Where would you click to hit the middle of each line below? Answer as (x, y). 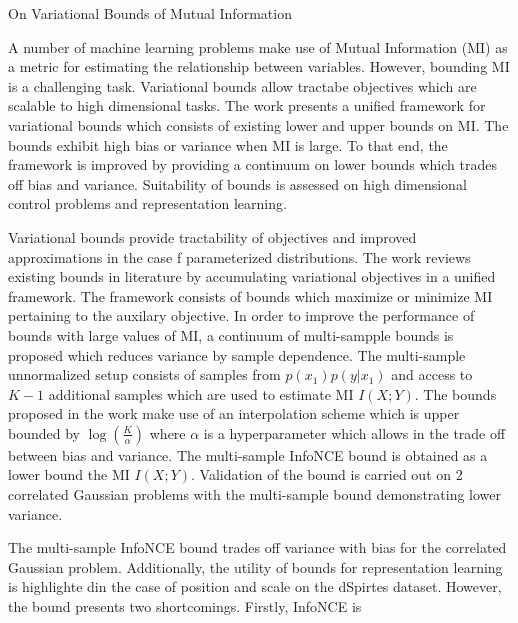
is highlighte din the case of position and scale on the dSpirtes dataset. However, (255, 586)
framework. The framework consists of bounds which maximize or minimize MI (250, 295)
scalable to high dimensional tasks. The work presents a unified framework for (247, 105)
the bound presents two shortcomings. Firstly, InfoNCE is (185, 606)
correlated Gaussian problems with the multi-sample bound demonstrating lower (255, 494)
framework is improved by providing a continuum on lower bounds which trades (252, 164)
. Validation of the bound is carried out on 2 (327, 474)
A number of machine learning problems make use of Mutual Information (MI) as (258, 46)
